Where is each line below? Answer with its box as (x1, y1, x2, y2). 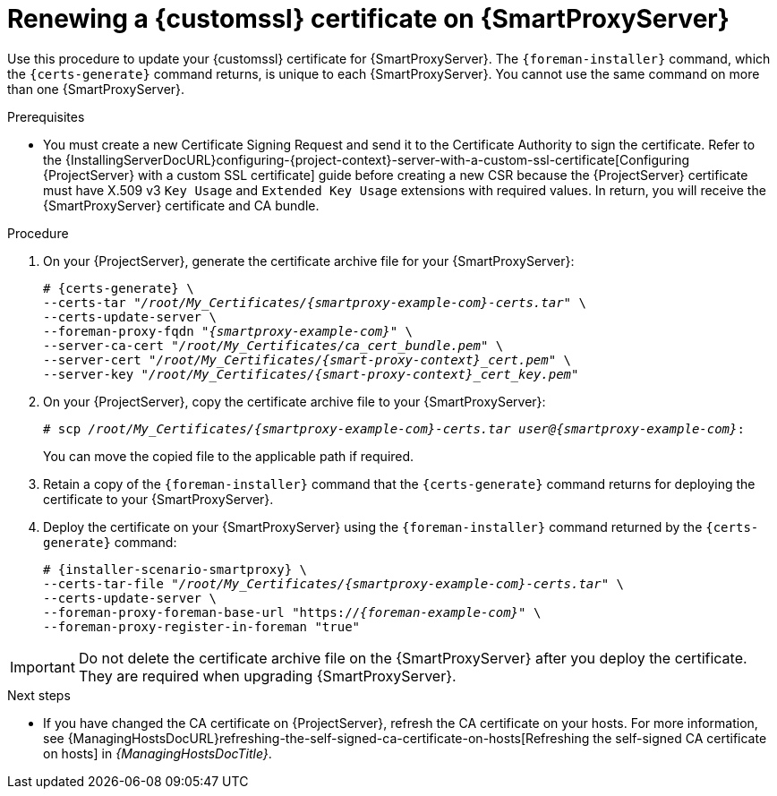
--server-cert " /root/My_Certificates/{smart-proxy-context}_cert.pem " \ (43, 352, 572, 367)
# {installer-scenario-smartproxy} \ (43, 561, 308, 577)
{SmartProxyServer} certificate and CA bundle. (43, 197, 320, 213)
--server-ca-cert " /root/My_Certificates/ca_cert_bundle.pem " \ (43, 338, 504, 353)
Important (10, 657, 75, 676)
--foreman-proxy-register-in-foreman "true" (43, 619, 361, 634)
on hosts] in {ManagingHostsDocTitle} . (43, 745, 272, 761)
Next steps (7, 687, 71, 703)
